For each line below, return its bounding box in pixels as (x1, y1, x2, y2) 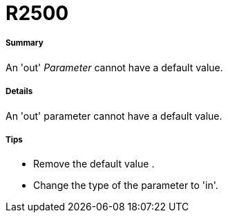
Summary (6, 38, 44, 48)
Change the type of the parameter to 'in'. (33, 179, 218, 192)
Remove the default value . (33, 158, 155, 170)
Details (6, 87, 33, 97)
